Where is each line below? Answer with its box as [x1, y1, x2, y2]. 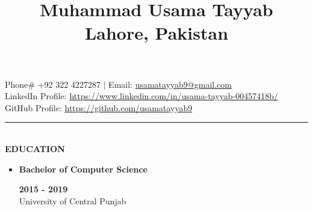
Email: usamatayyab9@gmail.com [108, 78, 232, 90]
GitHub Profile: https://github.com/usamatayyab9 [5, 101, 193, 114]
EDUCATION [5, 142, 65, 154]
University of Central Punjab [19, 194, 126, 207]
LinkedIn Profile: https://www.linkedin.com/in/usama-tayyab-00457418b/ [5, 90, 279, 102]
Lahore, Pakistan [84, 20, 229, 45]
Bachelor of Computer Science [19, 162, 147, 175]
